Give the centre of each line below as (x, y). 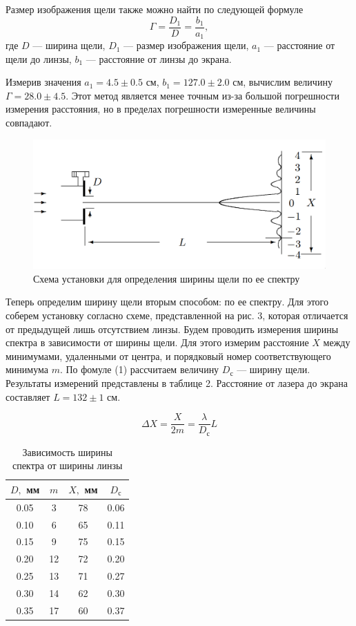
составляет (28, 396)
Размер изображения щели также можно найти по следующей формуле (155, 9)
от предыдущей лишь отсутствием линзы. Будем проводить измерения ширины (172, 329)
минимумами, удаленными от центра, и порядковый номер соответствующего (168, 355)
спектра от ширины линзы (67, 465)
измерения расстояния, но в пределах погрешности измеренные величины (161, 109)
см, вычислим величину (283, 82)
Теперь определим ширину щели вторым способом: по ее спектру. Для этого (167, 302)
